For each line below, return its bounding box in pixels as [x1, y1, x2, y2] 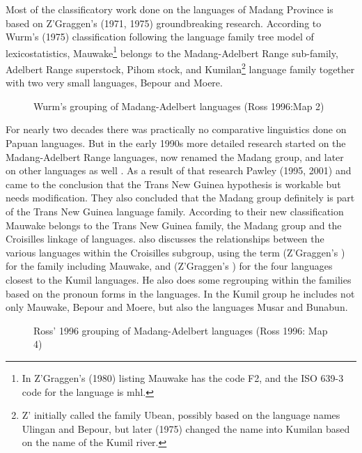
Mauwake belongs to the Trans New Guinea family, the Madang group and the [6, 217, 342, 232]
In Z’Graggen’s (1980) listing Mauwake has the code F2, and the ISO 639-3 [22, 370, 344, 385]
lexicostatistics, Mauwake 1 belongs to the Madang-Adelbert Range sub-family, [6, 43, 338, 60]
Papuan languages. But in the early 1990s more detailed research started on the [6, 136, 346, 151]
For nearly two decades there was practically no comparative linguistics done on [6, 122, 347, 137]
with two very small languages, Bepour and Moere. [6, 75, 223, 90]
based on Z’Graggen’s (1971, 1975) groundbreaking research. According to [6, 15, 322, 30]
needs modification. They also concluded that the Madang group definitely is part [6, 190, 355, 205]
